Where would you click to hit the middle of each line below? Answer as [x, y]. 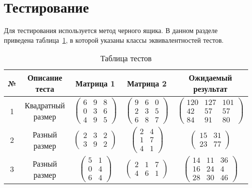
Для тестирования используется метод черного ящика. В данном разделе [111, 30]
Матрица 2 [147, 83]
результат [211, 89]
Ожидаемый [210, 78]
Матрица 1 [95, 83]
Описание [45, 78]
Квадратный [45, 105]
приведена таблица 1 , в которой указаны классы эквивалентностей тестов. [114, 40]
